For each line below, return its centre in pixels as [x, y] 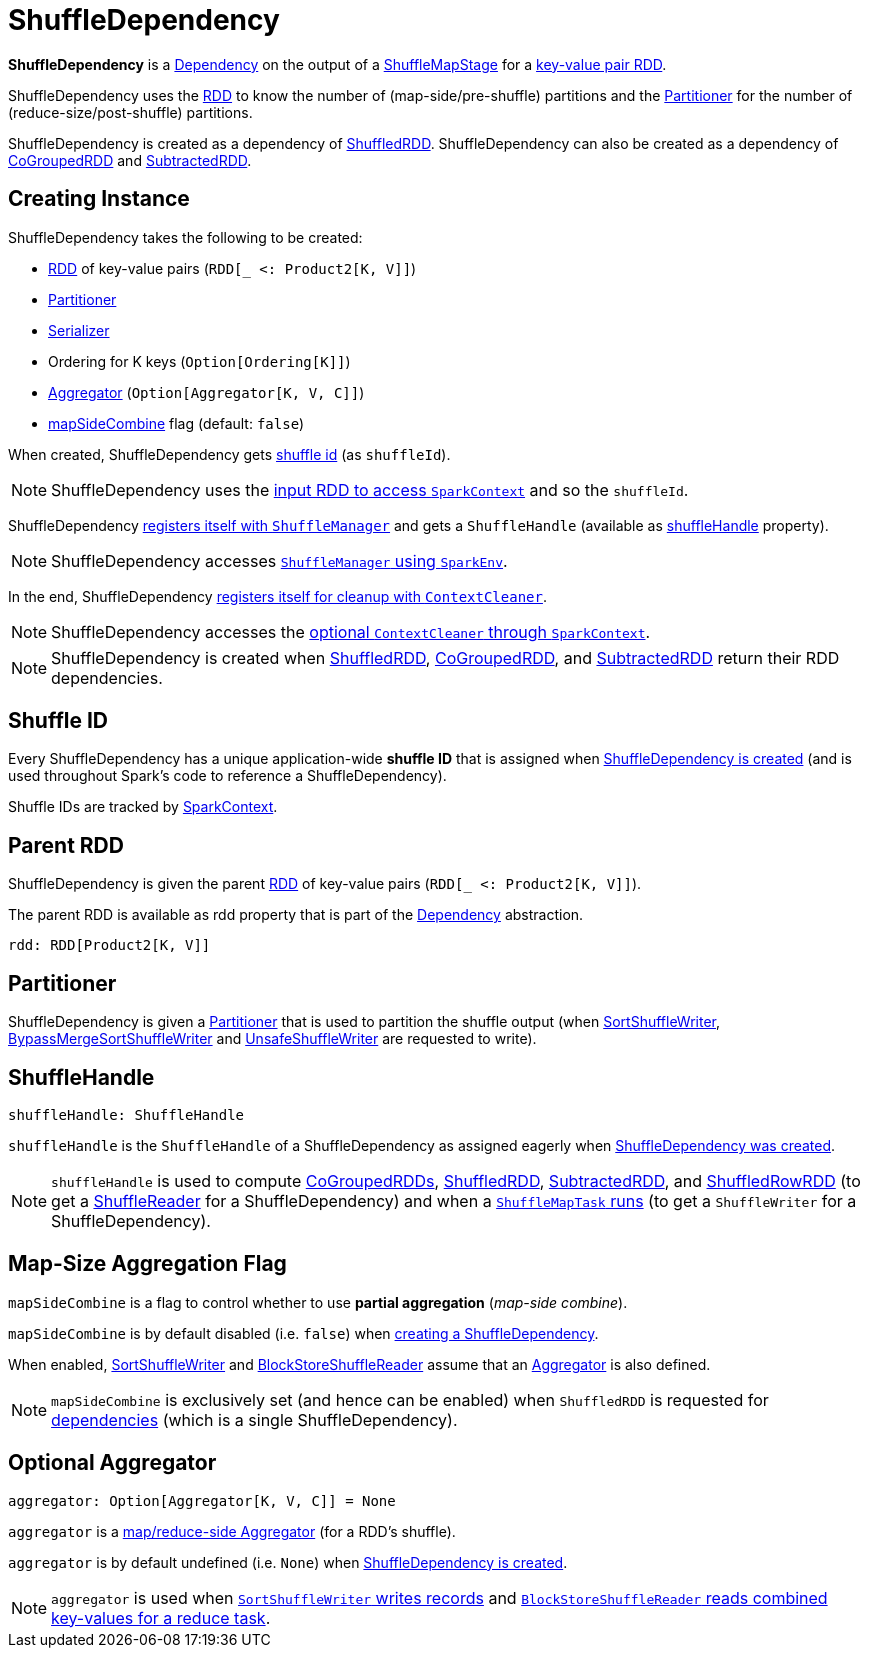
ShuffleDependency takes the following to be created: [185, 237]
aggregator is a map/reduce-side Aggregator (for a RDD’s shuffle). [232, 1531]
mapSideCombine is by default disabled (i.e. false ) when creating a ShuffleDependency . [303, 1333]
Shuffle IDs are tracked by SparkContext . [143, 807]
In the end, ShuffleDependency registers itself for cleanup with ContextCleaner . [277, 596]
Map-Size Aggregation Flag [147, 1264]
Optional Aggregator [112, 1463]
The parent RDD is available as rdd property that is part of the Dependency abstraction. [296, 915]
